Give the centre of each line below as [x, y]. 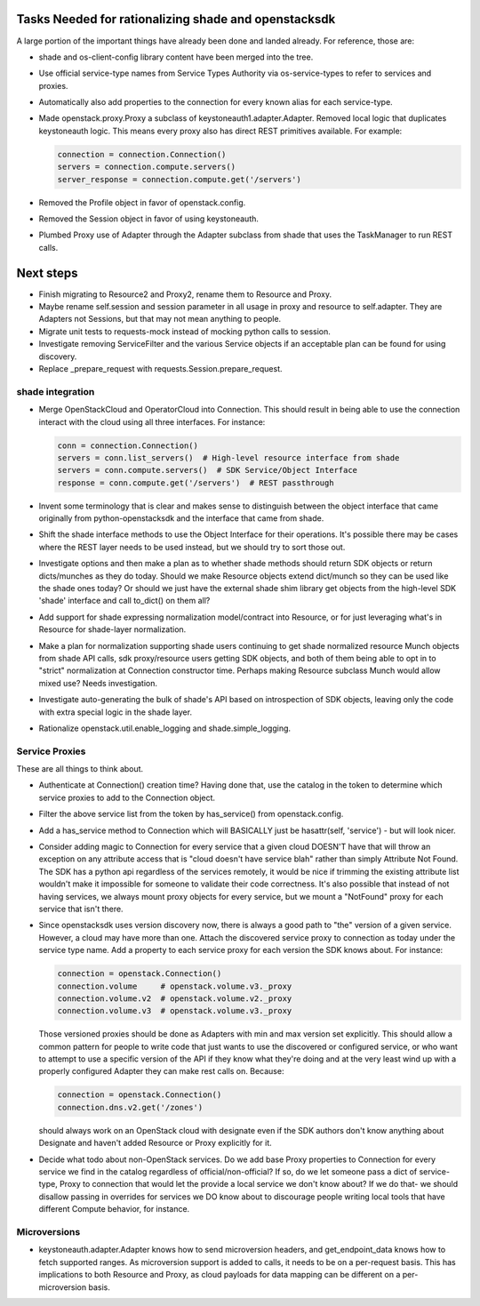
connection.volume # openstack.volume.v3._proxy [175, 986]
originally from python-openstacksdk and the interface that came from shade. [181, 518]
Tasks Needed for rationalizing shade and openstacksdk [176, 19]
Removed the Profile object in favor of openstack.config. [142, 202]
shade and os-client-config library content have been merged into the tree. [176, 57]
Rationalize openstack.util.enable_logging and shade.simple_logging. [165, 728]
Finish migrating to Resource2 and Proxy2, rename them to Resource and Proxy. [185, 294]
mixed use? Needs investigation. [98, 683]
